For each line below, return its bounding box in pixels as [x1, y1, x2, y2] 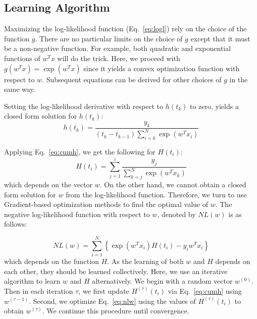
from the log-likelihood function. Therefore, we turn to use [66, 189, 247, 199]
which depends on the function [4, 256, 99, 267]
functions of [4, 52, 40, 63]
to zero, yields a [190, 100, 239, 111]
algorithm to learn [4, 276, 61, 286]
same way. [4, 84, 35, 94]
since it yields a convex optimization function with [83, 63, 240, 73]
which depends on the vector [4, 179, 93, 190]
